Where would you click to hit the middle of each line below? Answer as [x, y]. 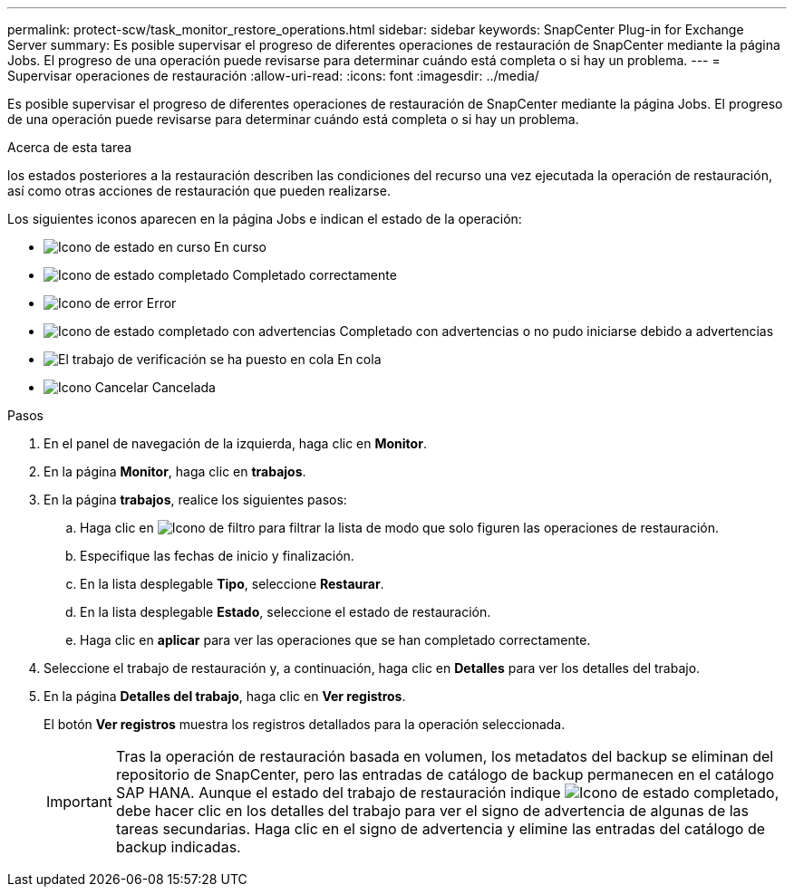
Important [79, 802]
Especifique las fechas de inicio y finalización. [217, 556]
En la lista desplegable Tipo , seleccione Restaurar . [232, 584]
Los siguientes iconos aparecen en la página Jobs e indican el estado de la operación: [265, 219]
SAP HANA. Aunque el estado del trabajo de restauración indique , [447, 793]
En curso [241, 247]
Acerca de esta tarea [70, 147]
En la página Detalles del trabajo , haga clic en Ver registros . [225, 696]
